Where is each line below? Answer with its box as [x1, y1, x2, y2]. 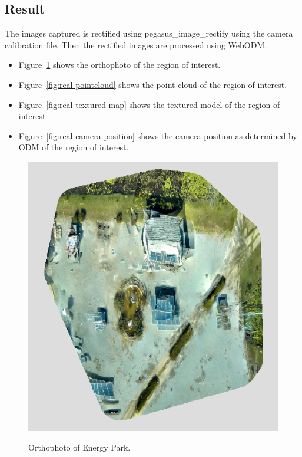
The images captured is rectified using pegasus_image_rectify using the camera [5, 27, 293, 40]
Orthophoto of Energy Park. [28, 441, 131, 453]
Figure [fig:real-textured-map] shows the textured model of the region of [18, 98, 280, 110]
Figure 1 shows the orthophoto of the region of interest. [18, 58, 221, 71]
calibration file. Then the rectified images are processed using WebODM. [5, 38, 267, 51]
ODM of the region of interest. [18, 141, 129, 153]
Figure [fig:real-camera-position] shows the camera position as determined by [18, 129, 297, 142]
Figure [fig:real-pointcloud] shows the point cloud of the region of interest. [18, 78, 287, 90]
